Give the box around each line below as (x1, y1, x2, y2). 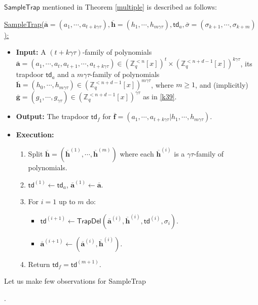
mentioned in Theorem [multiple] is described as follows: (42, 2, 217, 12)
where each (120, 148, 154, 159)
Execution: (16, 129, 54, 140)
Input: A (16, 47, 46, 57)
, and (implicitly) (195, 79, 248, 90)
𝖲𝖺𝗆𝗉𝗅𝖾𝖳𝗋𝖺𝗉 (4, 4, 40, 11)
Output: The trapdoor (16, 111, 89, 122)
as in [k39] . (142, 91, 177, 102)
